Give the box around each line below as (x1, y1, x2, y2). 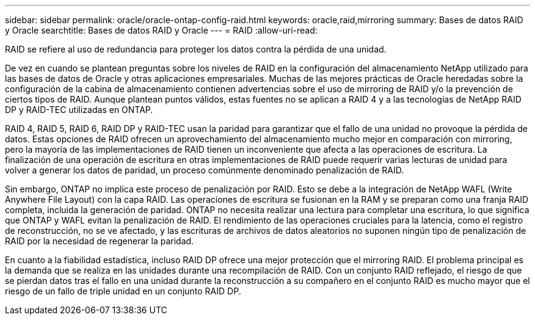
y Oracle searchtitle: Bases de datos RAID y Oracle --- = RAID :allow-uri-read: (5, 25, 318, 35)
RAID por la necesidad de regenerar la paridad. (5, 236, 194, 246)
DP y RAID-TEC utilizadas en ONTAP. (5, 104, 153, 115)
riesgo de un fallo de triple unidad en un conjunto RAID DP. (5, 286, 241, 296)
